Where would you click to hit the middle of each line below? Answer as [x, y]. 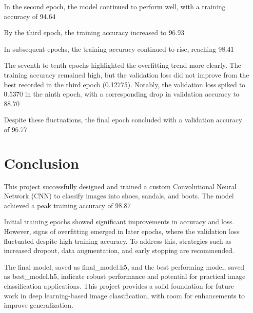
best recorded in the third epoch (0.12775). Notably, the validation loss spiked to [125, 84]
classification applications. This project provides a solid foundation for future [119, 286]
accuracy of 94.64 [30, 16]
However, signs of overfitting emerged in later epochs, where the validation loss [122, 231]
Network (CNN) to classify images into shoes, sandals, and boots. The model [119, 196]
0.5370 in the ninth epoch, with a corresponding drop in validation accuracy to [122, 94]
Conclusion [42, 163]
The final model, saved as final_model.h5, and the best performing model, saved [124, 266]
